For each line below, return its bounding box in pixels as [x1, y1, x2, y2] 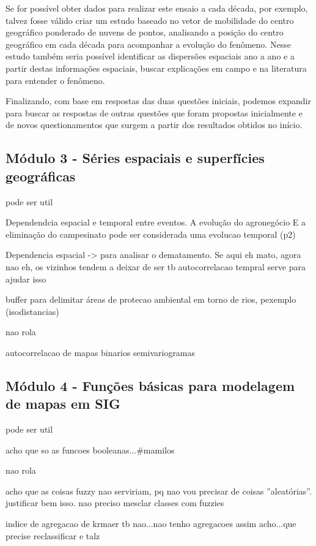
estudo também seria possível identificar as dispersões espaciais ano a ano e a [6, 50, 295, 63]
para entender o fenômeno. [6, 74, 105, 86]
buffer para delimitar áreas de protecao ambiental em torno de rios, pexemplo [6, 293, 296, 306]
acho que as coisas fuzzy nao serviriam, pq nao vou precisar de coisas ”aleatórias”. [6, 484, 312, 497]
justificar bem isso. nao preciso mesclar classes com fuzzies [6, 496, 224, 509]
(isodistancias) [6, 305, 59, 317]
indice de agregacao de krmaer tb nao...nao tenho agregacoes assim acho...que [6, 517, 296, 530]
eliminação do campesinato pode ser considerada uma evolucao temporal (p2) [6, 227, 296, 240]
